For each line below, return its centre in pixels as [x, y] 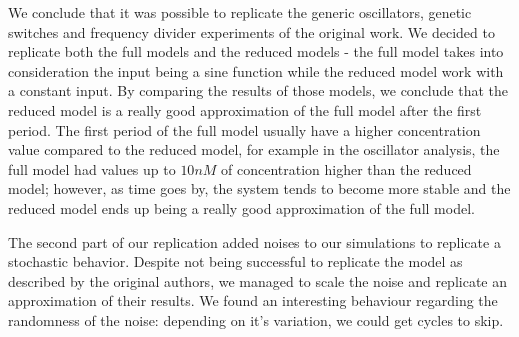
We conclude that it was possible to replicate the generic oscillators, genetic [240, 12]
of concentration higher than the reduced [346, 168]
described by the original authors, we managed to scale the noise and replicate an [257, 280]
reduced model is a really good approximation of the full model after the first [245, 109]
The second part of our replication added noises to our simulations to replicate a [254, 241]
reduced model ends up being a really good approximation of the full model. [241, 207]
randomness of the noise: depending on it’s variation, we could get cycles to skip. [256, 319]
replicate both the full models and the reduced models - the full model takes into [256, 51]
